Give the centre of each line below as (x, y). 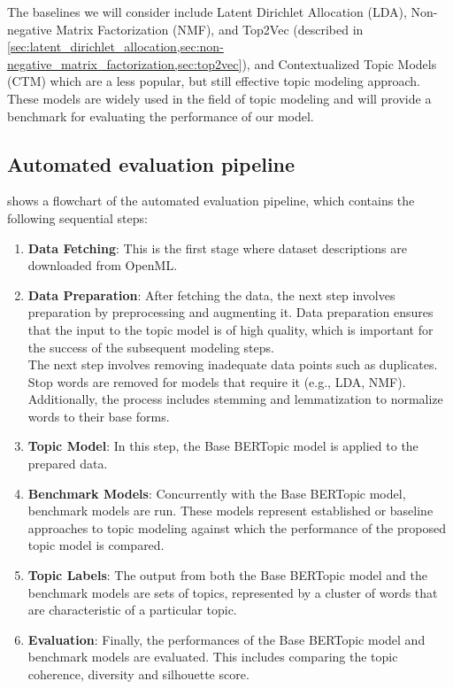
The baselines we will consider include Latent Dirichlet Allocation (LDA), (207, 12)
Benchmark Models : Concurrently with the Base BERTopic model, (217, 493)
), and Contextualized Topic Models (339, 63)
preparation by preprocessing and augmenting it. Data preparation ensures (230, 312)
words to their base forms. (99, 416)
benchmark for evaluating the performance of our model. (161, 116)
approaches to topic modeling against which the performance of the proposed (237, 527)
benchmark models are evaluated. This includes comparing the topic (213, 657)
